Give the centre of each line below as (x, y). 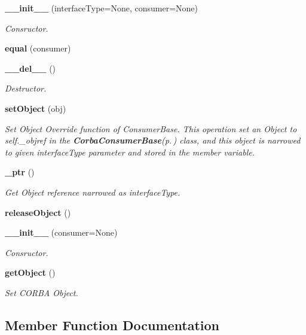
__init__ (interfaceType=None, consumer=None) (102, 8)
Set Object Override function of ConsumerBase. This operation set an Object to (151, 128)
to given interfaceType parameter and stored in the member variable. (130, 152)
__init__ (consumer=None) (61, 232)
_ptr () (20, 172)
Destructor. (26, 88)
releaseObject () (38, 212)
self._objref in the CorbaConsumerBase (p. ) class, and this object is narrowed (153, 140)
